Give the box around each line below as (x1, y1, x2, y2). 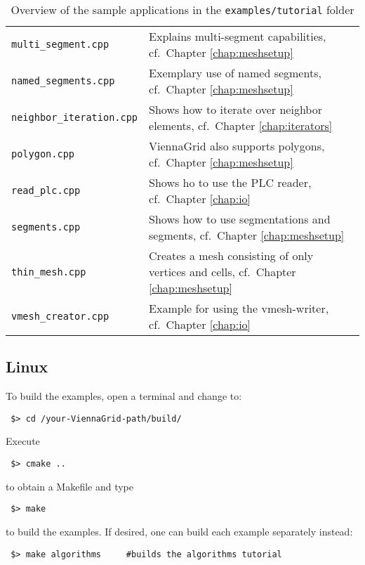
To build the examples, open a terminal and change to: (6, 389, 242, 403)
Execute (6, 434, 40, 448)
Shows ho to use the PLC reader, (149, 174, 312, 190)
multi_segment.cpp (11, 39, 109, 50)
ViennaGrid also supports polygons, (149, 138, 325, 154)
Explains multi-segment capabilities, (149, 28, 326, 44)
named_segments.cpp (11, 75, 115, 86)
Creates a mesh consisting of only (149, 247, 314, 264)
